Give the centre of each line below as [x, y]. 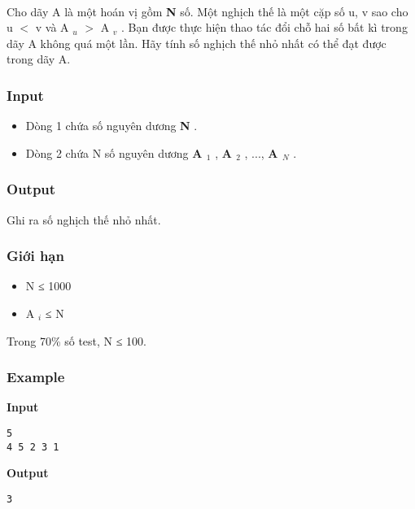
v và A [52, 27]
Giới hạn [35, 256]
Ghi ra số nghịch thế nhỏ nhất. [84, 219]
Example [36, 377]
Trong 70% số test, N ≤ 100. [76, 340]
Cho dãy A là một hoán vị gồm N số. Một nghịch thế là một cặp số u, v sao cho [207, 11]
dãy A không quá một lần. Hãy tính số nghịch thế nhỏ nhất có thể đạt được [197, 43]
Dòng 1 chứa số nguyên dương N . [111, 126]
